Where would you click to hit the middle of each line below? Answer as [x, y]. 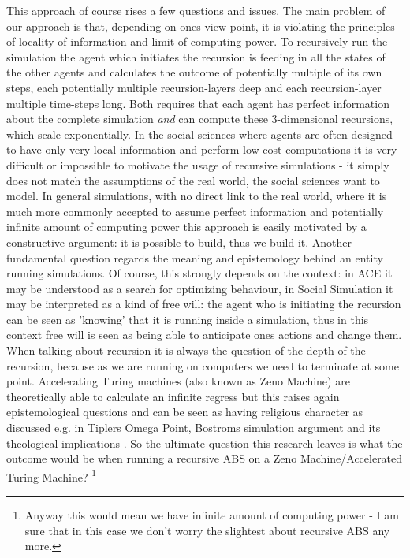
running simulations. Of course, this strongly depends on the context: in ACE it [199, 273]
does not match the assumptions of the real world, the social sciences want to [193, 180]
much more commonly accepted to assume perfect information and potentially [195, 211]
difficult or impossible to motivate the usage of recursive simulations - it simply [198, 164]
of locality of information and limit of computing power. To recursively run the [197, 41]
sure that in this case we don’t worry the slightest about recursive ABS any [207, 530]
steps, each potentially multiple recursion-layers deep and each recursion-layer [194, 87]
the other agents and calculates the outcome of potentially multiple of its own [194, 72]
